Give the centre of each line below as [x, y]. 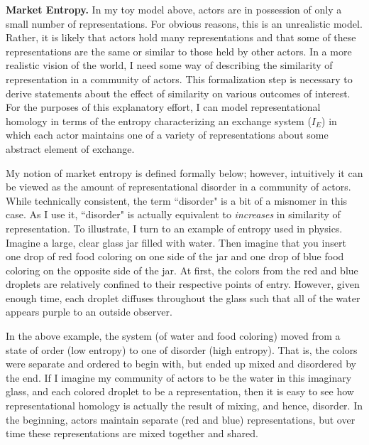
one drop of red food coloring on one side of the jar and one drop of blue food [175, 256]
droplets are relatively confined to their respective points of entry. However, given [183, 284]
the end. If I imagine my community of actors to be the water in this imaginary [179, 377]
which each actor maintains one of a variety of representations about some [167, 135]
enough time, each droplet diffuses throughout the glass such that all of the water [183, 297]
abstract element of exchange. [70, 148]
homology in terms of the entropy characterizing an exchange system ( [159, 120]
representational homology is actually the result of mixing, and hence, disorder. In [184, 406]
